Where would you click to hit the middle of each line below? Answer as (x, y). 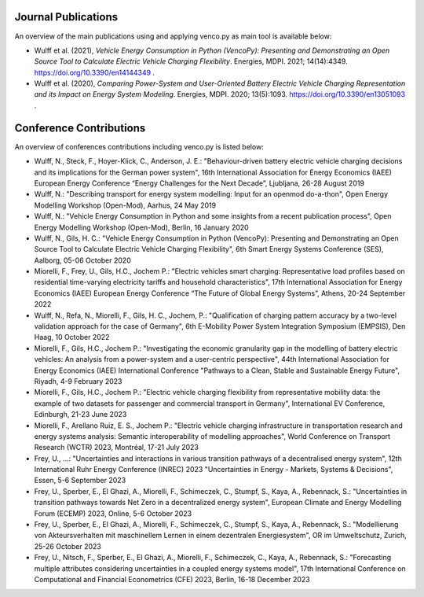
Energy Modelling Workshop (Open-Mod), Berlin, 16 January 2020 (141, 227)
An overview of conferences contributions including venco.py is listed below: (139, 146)
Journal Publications (66, 17)
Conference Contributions (80, 128)
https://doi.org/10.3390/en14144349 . (95, 72)
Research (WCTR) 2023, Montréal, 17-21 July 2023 (117, 448)
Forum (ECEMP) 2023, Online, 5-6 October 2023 (113, 513)
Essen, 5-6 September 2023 (80, 481)
